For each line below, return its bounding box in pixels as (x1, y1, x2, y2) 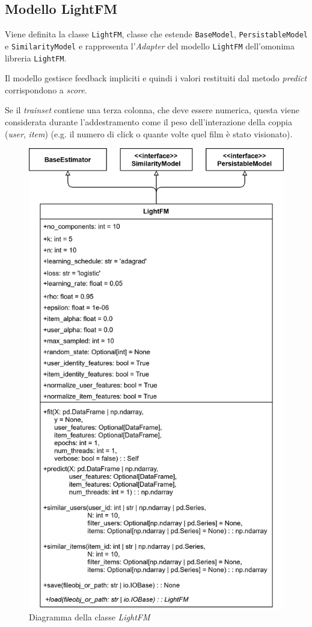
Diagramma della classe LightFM (29, 611, 150, 623)
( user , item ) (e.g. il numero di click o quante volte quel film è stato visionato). (5, 127, 293, 140)
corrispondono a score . (5, 83, 87, 96)
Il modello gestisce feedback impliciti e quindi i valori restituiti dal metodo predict (5, 72, 307, 84)
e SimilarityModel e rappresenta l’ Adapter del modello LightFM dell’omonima (5, 39, 295, 52)
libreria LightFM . (5, 51, 67, 64)
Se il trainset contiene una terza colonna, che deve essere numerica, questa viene (5, 104, 299, 116)
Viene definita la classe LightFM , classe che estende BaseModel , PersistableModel (5, 28, 308, 40)
